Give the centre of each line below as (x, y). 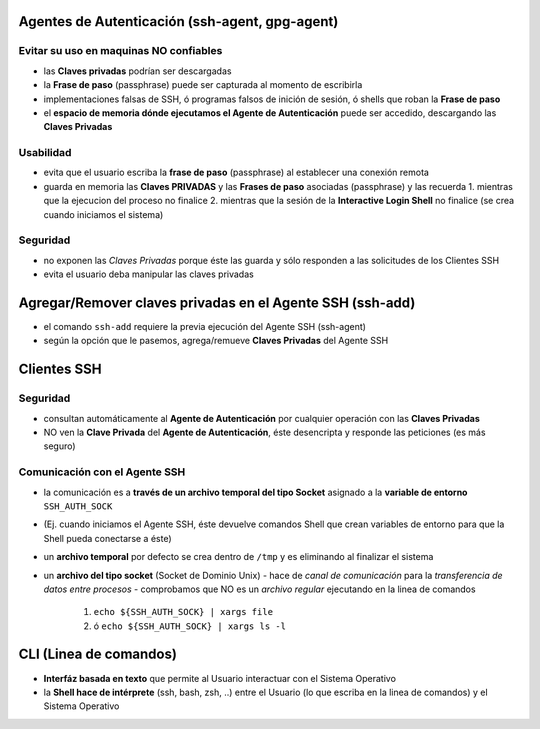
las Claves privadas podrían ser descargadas (137, 71)
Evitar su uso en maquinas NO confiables (120, 51)
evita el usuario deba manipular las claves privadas (148, 274)
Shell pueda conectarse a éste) (107, 538)
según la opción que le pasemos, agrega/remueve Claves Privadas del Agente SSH (216, 341)
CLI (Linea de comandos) (97, 654)
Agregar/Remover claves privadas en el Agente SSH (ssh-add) (217, 302)
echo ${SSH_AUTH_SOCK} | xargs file (183, 612)
